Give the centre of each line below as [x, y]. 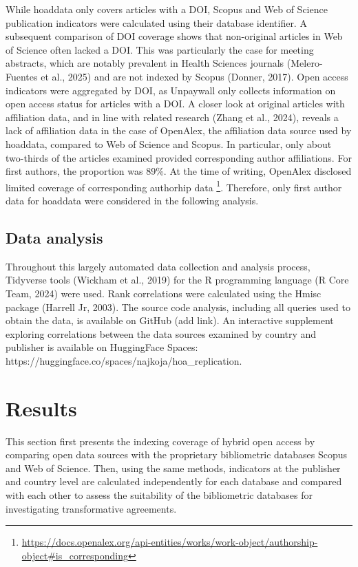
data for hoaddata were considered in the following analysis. [132, 200]
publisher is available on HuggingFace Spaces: [102, 347]
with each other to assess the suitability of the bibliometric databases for [159, 495]
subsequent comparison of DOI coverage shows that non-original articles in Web [174, 36]
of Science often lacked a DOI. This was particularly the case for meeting [160, 49]
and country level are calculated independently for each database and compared [174, 481]
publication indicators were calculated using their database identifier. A [156, 22]
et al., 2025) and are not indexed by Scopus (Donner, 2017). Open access [194, 76]
